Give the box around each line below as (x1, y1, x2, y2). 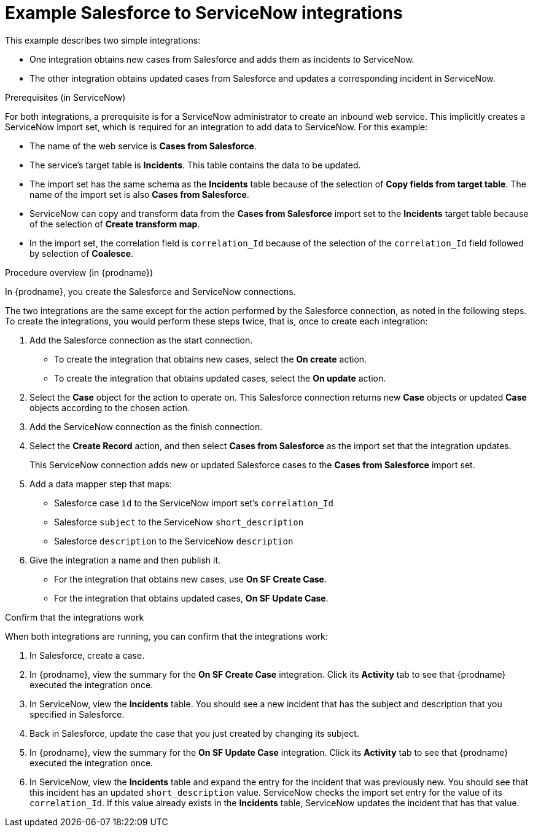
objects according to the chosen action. (29, 402, 190, 413)
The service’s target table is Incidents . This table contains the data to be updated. (29, 159, 361, 170)
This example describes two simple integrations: (5, 34, 201, 45)
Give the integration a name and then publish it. (29, 554, 221, 565)
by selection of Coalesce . (29, 248, 134, 259)
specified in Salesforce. (29, 708, 125, 720)
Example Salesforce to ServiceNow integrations (5, 2, 403, 23)
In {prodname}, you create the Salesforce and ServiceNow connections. (5, 286, 296, 297)
